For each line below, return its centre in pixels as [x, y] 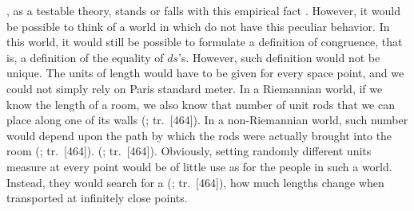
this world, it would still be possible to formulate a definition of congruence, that [205, 42]
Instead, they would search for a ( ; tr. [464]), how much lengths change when [195, 182]
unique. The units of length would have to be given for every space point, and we [205, 73]
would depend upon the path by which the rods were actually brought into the [199, 135]
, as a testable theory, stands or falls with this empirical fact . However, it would [203, 10]
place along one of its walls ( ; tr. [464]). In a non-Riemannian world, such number [207, 120]
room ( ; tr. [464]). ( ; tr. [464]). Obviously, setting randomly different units [189, 151]
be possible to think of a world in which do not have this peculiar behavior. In [198, 26]
